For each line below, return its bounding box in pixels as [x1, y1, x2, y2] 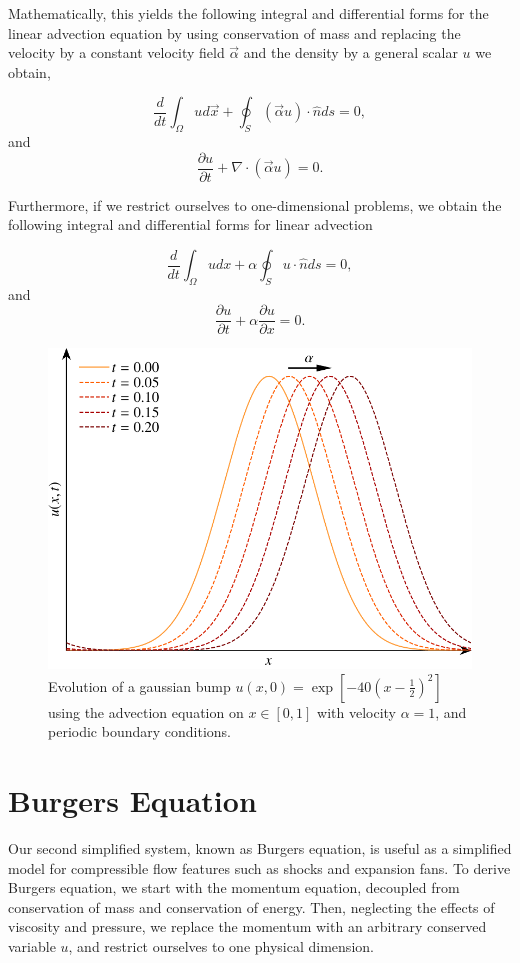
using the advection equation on [48, 701, 244, 722]
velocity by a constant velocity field [8, 42, 225, 63]
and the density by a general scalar [243, 42, 458, 63]
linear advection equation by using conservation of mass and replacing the [8, 22, 461, 43]
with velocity [317, 701, 396, 722]
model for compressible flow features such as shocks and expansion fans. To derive [8, 857, 511, 878]
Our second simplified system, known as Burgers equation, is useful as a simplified [8, 838, 512, 859]
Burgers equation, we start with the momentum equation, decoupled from [8, 877, 460, 898]
